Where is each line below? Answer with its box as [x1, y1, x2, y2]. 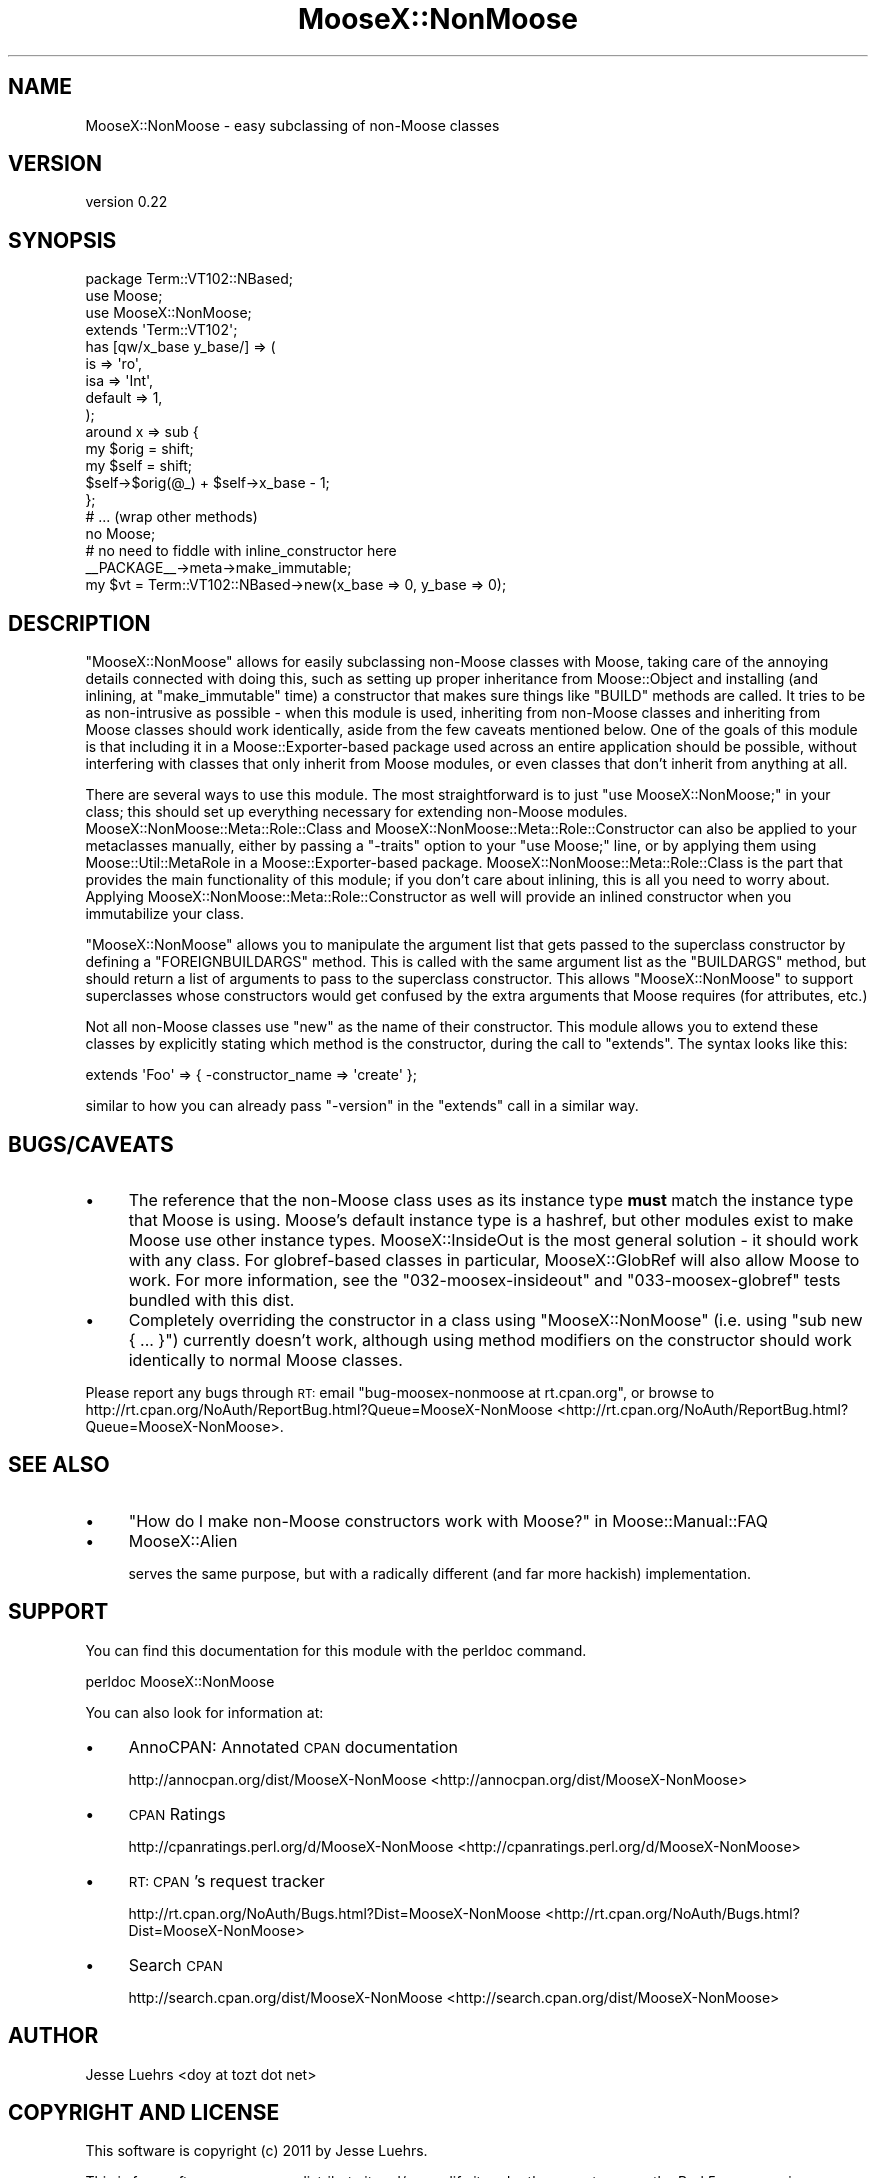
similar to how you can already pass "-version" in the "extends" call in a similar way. [85, 1097, 639, 1115]
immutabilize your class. [85, 905, 245, 923]
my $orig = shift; [85, 440, 194, 458]
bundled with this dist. [128, 1289, 295, 1310]
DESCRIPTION [8, 610, 151, 636]
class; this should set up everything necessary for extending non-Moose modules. [85, 803, 628, 821]
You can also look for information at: [85, 1703, 324, 1721]
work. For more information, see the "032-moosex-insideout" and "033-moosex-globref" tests [128, 1269, 841, 1290]
